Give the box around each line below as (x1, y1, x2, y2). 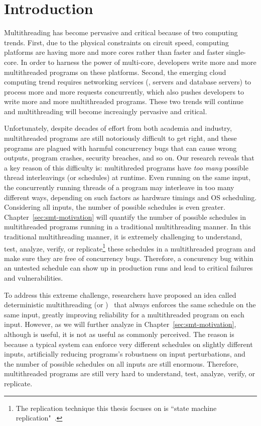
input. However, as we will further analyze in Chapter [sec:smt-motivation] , (4, 319, 236, 329)
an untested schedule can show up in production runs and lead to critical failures (4, 263, 253, 273)
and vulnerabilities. (4, 273, 63, 283)
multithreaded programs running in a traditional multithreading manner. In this (4, 221, 251, 232)
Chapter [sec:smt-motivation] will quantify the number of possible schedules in (4, 211, 246, 222)
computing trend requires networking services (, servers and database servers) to (4, 76, 251, 87)
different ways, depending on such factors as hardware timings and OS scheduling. (4, 192, 257, 202)
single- (226, 47, 246, 57)
